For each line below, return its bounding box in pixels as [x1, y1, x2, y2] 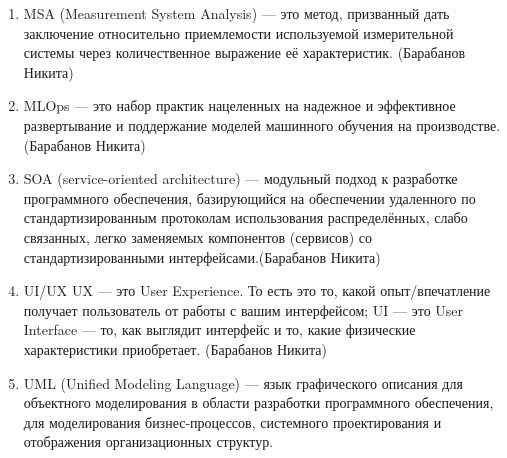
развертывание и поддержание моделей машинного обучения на [23, 114, 412, 135]
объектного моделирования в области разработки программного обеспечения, [23, 392, 494, 413]
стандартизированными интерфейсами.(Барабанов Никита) [23, 246, 381, 267]
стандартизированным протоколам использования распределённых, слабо [23, 207, 468, 228]
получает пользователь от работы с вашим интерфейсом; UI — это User [23, 299, 464, 320]
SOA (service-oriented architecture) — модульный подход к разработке [23, 168, 458, 189]
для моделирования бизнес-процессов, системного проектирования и [23, 411, 442, 432]
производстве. [416, 114, 501, 135]
